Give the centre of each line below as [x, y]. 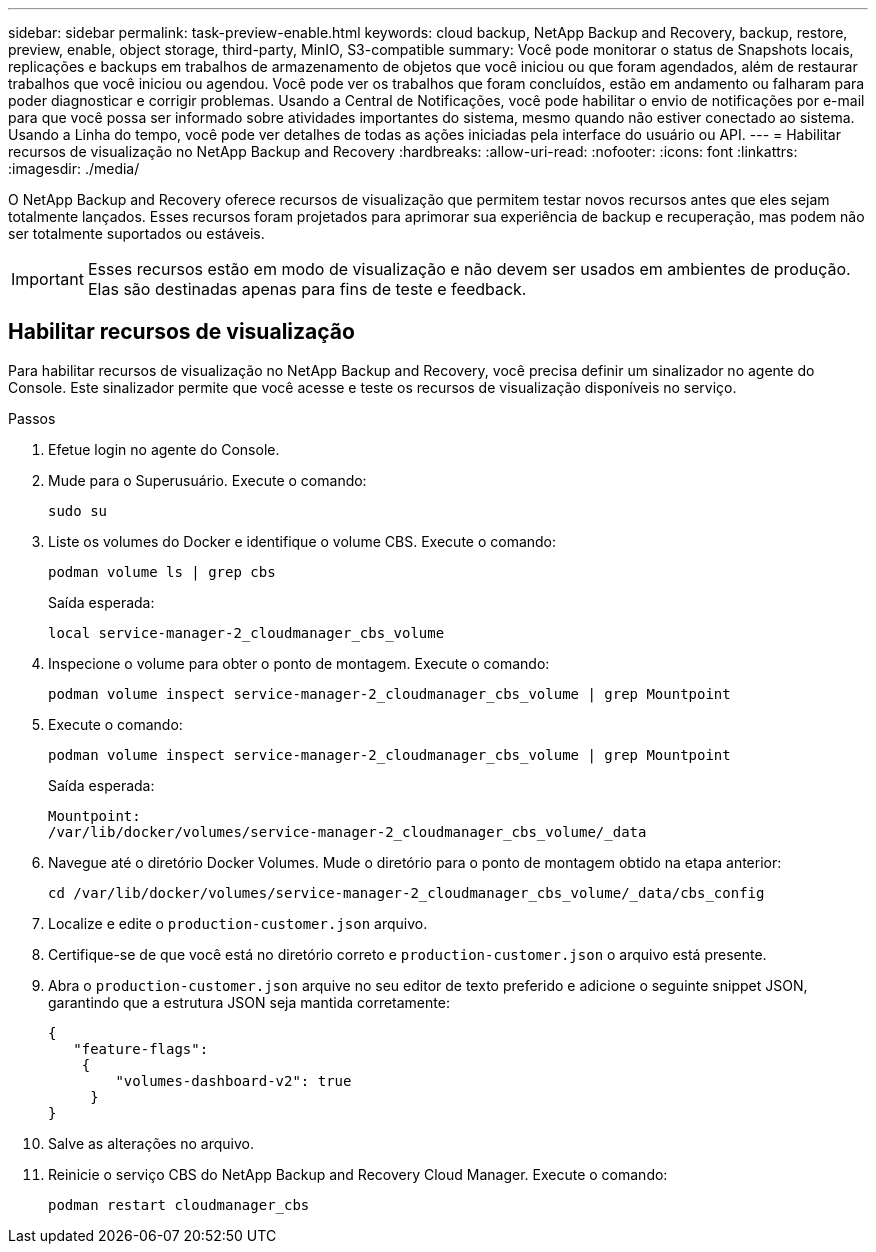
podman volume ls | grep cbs [162, 571]
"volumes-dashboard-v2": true [233, 1080]
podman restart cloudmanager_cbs [179, 1204]
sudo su [78, 510]
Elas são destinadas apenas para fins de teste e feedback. [307, 289]
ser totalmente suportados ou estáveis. [136, 233]
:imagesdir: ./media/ [74, 168]
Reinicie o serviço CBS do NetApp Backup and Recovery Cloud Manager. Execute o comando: [358, 1174]
